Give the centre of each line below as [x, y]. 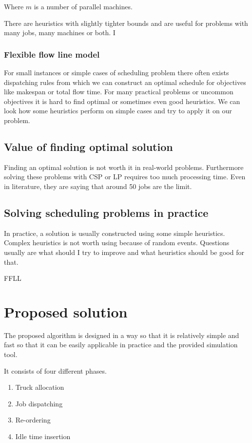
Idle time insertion [43, 436]
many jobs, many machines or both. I [60, 32]
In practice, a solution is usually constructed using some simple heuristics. [115, 233]
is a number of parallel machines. [83, 6]
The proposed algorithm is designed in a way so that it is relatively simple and [122, 335]
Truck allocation [40, 387]
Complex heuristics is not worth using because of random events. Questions [117, 243]
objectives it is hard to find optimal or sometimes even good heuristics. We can [122, 101]
